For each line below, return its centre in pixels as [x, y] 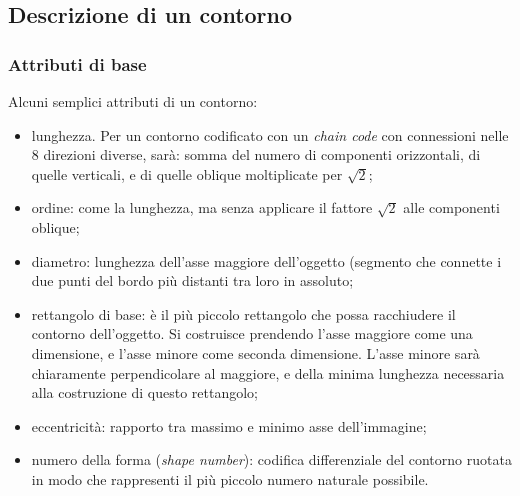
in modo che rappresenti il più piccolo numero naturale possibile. [230, 478]
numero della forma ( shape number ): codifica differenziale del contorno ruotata [271, 459]
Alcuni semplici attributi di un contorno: [133, 101]
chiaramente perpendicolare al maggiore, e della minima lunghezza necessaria [268, 372]
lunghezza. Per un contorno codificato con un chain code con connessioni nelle [270, 134]
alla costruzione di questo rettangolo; [144, 392]
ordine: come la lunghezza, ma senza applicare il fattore [202, 207]
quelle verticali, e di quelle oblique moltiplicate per [187, 173]
